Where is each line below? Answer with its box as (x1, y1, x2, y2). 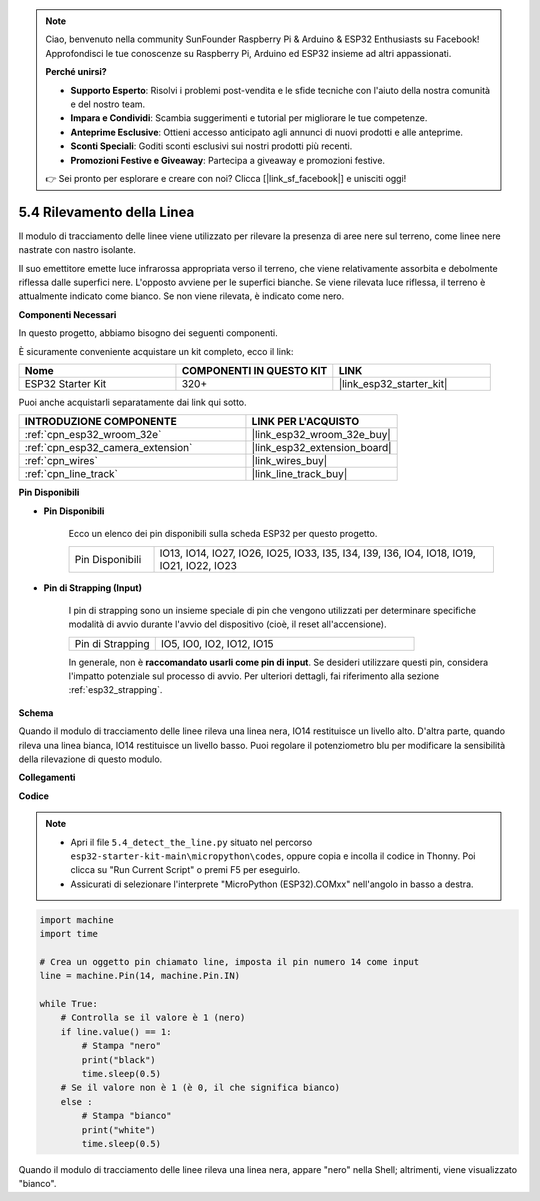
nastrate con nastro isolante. (18, 244, 137, 256)
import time (39, 928, 99, 940)
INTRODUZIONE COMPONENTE (24, 415, 177, 429)
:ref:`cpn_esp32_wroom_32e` (24, 428, 162, 442)
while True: (39, 998, 99, 1010)
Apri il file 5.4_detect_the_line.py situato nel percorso (70, 836, 313, 848)
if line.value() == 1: (60, 1026, 172, 1037)
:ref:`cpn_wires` (24, 454, 99, 468)
